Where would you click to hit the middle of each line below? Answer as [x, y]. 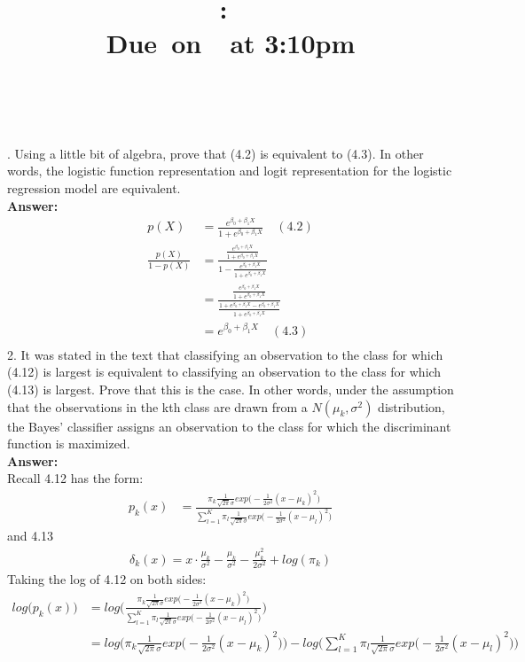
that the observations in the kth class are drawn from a [157, 406]
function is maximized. [69, 444]
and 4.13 [31, 536]
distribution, [411, 406]
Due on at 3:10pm [231, 43]
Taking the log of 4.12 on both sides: [107, 579]
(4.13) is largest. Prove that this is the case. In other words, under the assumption [231, 389]
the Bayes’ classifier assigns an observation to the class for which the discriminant [229, 426]
